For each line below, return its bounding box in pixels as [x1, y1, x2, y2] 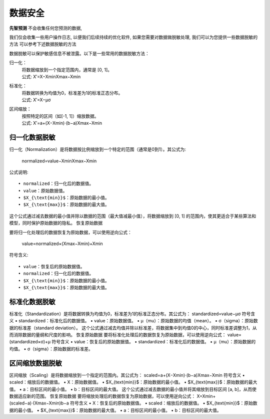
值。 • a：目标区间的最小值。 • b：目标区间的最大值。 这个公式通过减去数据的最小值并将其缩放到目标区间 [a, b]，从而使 [9, 386, 257, 392]
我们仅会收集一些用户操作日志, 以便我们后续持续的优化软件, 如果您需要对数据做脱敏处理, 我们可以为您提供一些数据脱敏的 [9, 34, 257, 40]
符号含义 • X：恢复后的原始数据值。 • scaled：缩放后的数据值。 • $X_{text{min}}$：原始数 [70, 400, 257, 406]
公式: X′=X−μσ [21, 97, 51, 103]
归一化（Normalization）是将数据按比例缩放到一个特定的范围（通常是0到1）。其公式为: [9, 146, 186, 152]
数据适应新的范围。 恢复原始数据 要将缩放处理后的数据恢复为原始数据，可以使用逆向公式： [9, 393, 196, 399]
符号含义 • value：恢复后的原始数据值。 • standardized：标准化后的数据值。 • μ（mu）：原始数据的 [51, 339, 256, 345]
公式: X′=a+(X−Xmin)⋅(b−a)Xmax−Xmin [21, 120, 102, 126]
